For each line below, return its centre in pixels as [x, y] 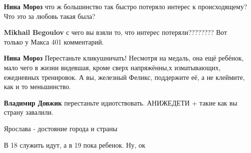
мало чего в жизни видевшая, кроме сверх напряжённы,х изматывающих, [112, 67]
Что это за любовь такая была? [50, 16]
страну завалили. [29, 112]
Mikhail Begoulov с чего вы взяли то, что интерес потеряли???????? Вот [116, 32]
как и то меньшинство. [38, 86]
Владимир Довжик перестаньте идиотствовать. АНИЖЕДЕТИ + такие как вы [121, 102]
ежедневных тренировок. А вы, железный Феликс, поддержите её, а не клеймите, [125, 77]
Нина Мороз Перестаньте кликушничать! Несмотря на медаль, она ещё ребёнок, [124, 58]
